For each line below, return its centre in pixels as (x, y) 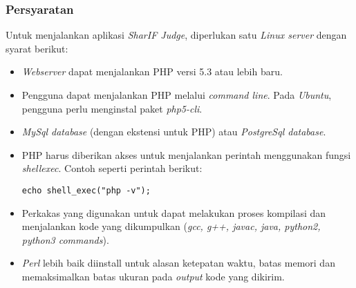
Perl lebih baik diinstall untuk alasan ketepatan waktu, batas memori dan (178, 263)
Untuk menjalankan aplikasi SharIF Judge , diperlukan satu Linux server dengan (176, 35)
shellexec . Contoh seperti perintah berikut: (112, 168)
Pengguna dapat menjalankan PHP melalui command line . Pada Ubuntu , (177, 95)
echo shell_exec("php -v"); (86, 190)
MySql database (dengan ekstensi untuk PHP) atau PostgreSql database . (174, 132)
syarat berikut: (37, 48)
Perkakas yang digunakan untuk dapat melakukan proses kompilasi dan (174, 212)
